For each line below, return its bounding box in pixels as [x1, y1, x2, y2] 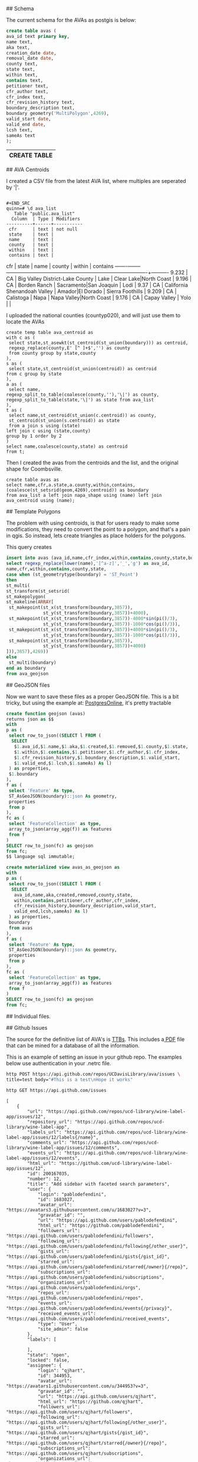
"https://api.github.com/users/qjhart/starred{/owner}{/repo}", [6, 1440, 167, 1446]
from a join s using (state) [8, 423, 81, 429]
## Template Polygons [6, 508, 61, 515]
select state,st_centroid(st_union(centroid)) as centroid [8, 366, 157, 372]
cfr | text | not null [8, 226, 78, 233]
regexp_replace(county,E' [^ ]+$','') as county [8, 345, 131, 351]
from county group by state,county [8, 351, 96, 356]
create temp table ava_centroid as [6, 330, 94, 336]
